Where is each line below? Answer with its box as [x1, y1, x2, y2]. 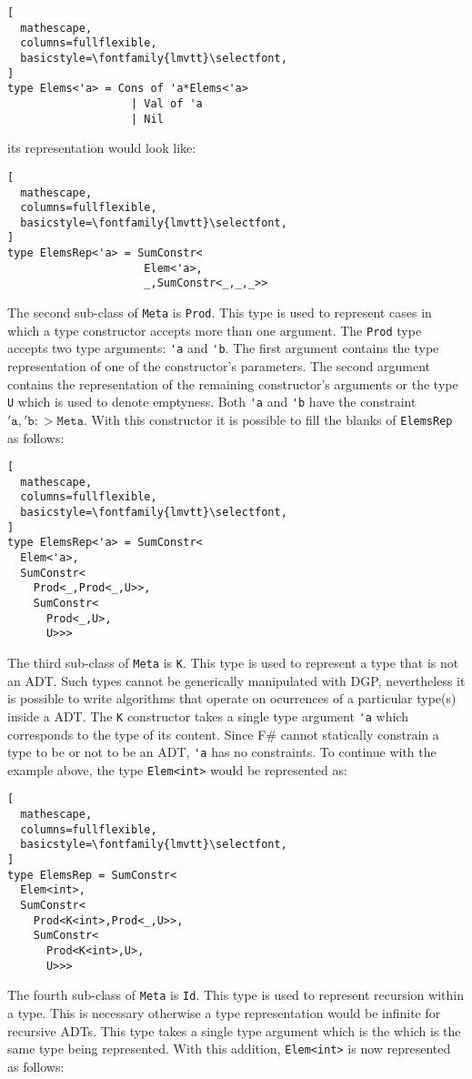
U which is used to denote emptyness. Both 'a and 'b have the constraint [7, 392, 417, 411]
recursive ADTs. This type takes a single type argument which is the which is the [7, 1021, 461, 1040]
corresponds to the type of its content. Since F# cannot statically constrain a [7, 724, 439, 743]
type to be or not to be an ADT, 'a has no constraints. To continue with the [7, 742, 437, 761]
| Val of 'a [131, 96, 203, 110]
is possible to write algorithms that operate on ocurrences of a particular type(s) [7, 689, 457, 708]
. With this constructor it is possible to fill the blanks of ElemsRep [84, 409, 453, 429]
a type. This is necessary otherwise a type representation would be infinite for [7, 1003, 441, 1022]
